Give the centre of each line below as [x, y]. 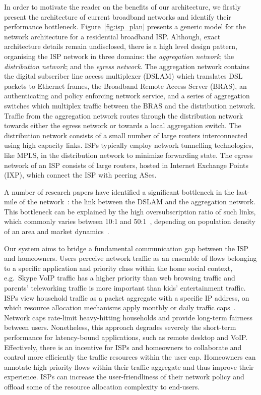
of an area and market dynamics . [57, 231]
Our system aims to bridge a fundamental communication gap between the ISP [126, 248]
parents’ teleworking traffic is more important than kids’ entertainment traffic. [125, 288]
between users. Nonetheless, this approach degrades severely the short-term [120, 327]
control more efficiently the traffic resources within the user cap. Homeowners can [130, 357]
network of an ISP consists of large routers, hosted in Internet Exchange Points [126, 165]
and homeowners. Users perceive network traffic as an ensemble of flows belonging [130, 258]
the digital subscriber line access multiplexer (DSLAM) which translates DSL [123, 76]
